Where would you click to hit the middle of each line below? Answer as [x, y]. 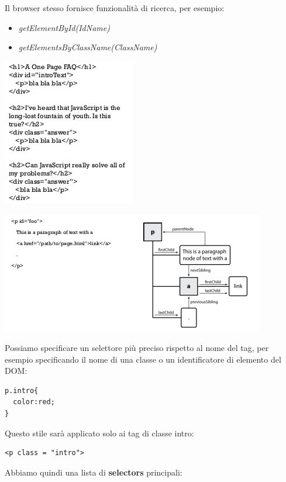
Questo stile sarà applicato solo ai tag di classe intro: [99, 433]
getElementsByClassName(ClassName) [88, 47]
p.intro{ [22, 390]
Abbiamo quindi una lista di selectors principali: [94, 472]
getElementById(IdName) [64, 27]
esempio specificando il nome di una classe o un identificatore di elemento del [143, 359]
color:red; [34, 402]
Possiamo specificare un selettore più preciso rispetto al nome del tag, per [137, 347]
